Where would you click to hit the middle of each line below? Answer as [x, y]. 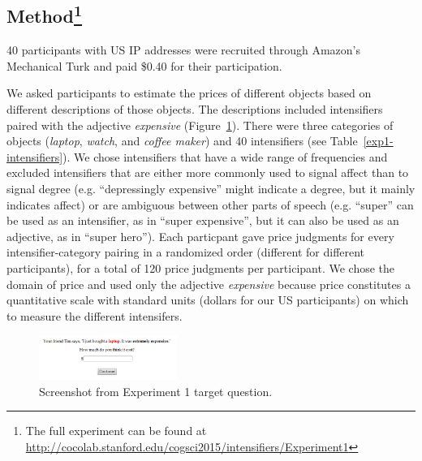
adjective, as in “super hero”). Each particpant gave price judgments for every [200, 236]
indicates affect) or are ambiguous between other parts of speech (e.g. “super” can [210, 204]
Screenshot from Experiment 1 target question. [156, 391]
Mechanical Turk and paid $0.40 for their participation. [144, 65]
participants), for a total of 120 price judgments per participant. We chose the [201, 267]
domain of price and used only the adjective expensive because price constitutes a [209, 284]
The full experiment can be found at [116, 431]
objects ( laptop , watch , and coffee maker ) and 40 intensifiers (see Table [182, 141]
